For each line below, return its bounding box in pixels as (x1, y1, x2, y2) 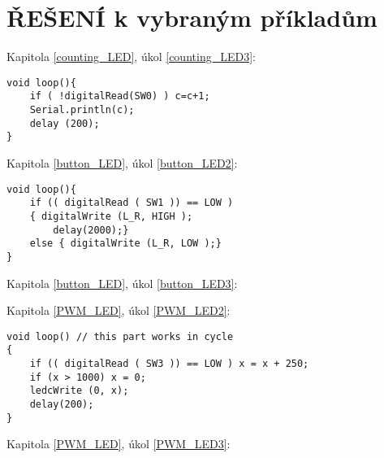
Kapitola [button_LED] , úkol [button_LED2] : (6, 155, 238, 171)
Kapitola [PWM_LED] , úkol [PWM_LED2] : (6, 302, 231, 319)
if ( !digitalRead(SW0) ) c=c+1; (29, 90, 210, 103)
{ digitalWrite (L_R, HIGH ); (29, 210, 193, 222)
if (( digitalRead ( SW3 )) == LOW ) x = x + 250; (29, 358, 309, 370)
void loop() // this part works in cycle (6, 330, 234, 342)
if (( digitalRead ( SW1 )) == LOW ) (29, 197, 234, 209)
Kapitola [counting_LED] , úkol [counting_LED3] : (6, 48, 256, 65)
